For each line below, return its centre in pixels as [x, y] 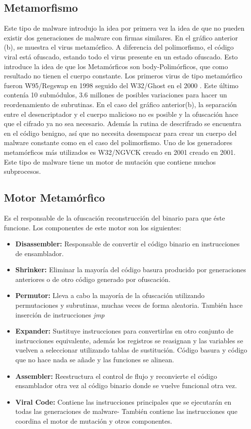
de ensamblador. [40, 253]
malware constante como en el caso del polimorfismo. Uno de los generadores [118, 142]
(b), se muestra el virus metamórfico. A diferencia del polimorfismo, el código [119, 47]
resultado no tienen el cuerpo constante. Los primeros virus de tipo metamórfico [123, 76]
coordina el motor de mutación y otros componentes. [94, 421]
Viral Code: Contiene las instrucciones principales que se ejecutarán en [123, 401]
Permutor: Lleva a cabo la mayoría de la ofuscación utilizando [110, 295]
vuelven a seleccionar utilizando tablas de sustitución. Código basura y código [131, 350]
